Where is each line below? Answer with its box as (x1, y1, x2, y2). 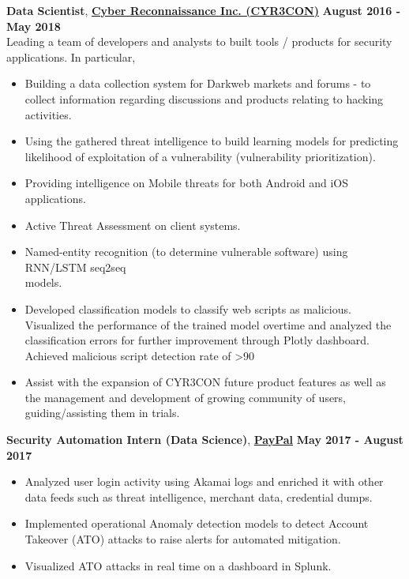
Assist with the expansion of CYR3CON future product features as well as (24, 374, 386, 390)
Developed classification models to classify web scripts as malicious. (24, 300, 351, 317)
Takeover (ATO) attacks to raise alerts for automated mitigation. (24, 531, 341, 547)
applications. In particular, (6, 48, 136, 65)
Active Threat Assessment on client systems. (24, 216, 241, 233)
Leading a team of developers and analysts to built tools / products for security (6, 33, 392, 50)
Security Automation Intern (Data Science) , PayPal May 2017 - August (6, 431, 403, 448)
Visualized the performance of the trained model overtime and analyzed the (24, 316, 392, 333)
